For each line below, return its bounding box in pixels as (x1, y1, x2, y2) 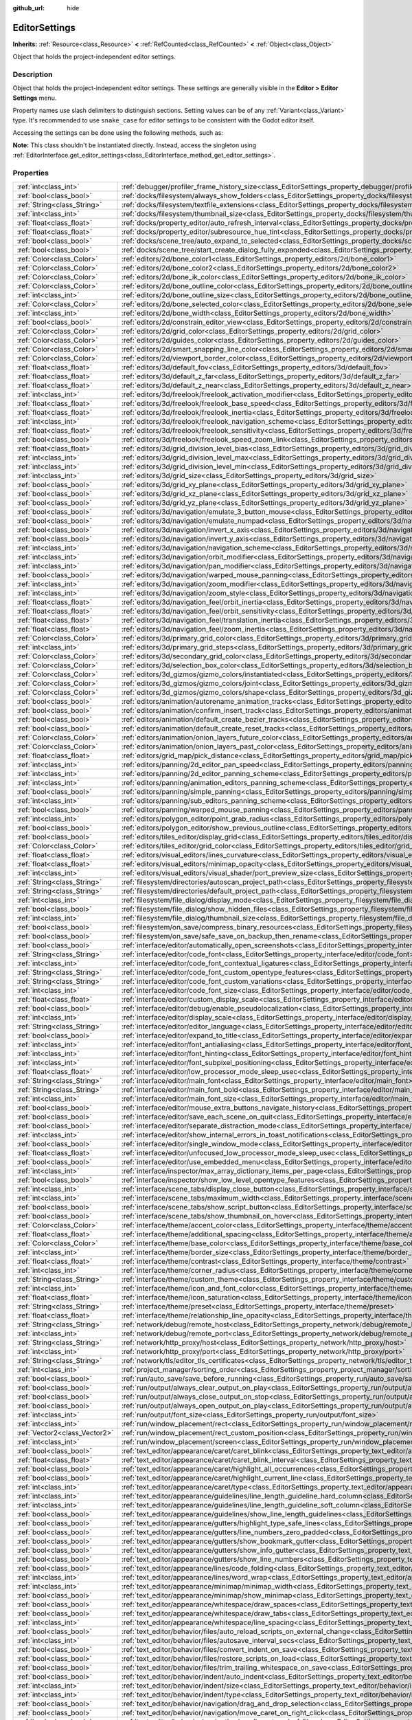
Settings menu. (12, 94, 57, 102)
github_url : (12, 4, 45, 12)
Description (12, 69, 53, 79)
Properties (12, 168, 49, 178)
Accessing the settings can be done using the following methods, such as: (12, 129, 223, 137)
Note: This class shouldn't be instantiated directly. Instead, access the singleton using (12, 141, 257, 149)
